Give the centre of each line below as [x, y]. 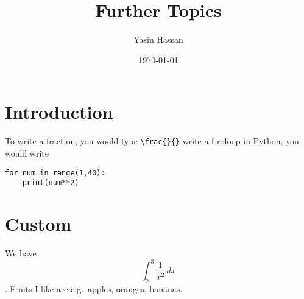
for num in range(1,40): [55, 173]
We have [21, 252]
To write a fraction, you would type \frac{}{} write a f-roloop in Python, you [152, 141]
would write [27, 153]
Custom [38, 223]
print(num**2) [51, 183]
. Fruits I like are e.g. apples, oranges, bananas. [94, 288]
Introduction [59, 112]
